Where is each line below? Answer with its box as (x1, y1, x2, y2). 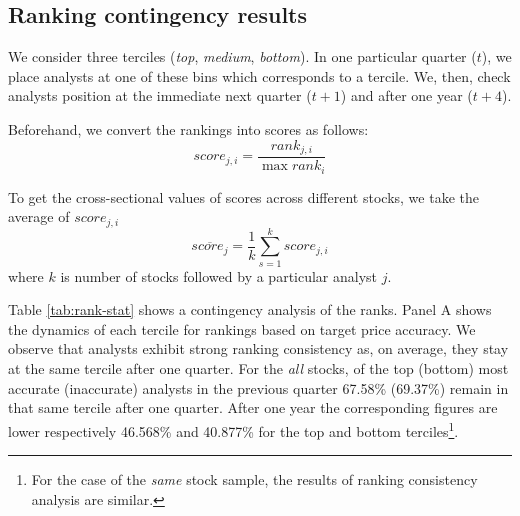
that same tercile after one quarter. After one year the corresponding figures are (8, 397, 498, 418)
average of (8, 206, 70, 227)
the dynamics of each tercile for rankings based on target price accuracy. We (8, 318, 476, 339)
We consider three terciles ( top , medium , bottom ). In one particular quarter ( (8, 46, 477, 67)
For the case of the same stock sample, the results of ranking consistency (31, 469, 478, 490)
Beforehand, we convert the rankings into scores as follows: (8, 118, 369, 139)
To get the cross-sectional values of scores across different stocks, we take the (8, 186, 479, 207)
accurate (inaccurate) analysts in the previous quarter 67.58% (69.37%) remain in (8, 377, 509, 398)
